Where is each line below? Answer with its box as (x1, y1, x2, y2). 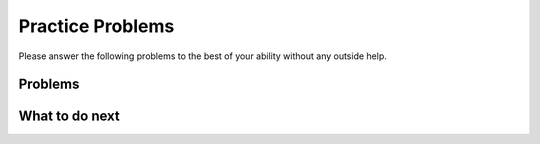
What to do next (18, 108, 120, 125)
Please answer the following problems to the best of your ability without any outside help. (18, 50, 387, 62)
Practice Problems (18, 15, 175, 37)
